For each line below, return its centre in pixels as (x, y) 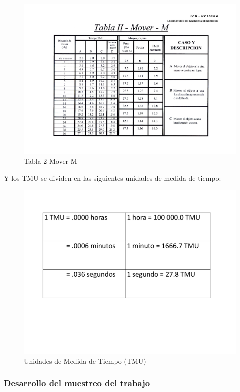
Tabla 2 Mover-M (51, 161)
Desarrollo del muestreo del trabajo (77, 383)
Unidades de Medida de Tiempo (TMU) (85, 361)
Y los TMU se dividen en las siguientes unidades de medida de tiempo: (113, 177)
